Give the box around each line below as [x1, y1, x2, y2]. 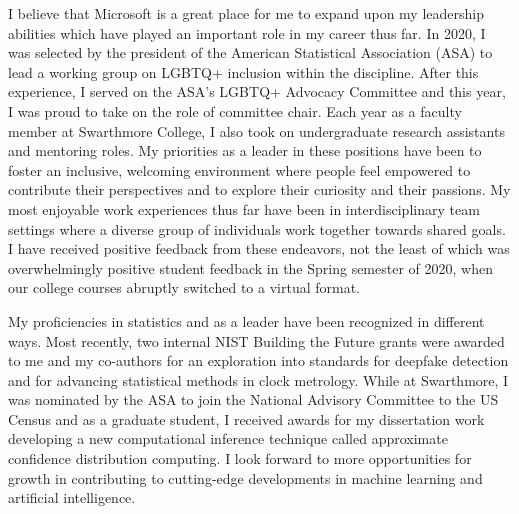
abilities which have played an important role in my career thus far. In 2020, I [8, 22, 486, 43]
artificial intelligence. [8, 487, 136, 508]
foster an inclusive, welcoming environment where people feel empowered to [8, 159, 471, 180]
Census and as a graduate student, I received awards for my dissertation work [8, 408, 485, 429]
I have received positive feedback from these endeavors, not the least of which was [8, 238, 510, 259]
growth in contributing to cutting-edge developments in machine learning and [8, 467, 483, 488]
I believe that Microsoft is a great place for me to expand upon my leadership [8, 3, 484, 23]
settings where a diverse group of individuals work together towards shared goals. [8, 218, 506, 239]
